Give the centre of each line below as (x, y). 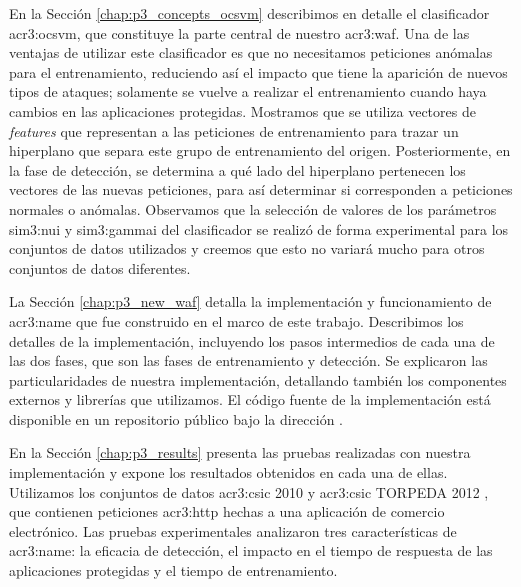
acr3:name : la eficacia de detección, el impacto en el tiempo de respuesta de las (251, 550)
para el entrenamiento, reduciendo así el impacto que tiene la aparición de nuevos (258, 71)
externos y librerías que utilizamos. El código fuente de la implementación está (250, 399)
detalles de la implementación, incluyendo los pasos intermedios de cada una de (252, 340)
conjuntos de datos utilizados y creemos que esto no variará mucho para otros (247, 248)
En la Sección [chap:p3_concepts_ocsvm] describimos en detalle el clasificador (249, 13)
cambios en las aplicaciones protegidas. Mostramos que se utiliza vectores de (242, 110)
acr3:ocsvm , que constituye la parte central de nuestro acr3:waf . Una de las (239, 32)
